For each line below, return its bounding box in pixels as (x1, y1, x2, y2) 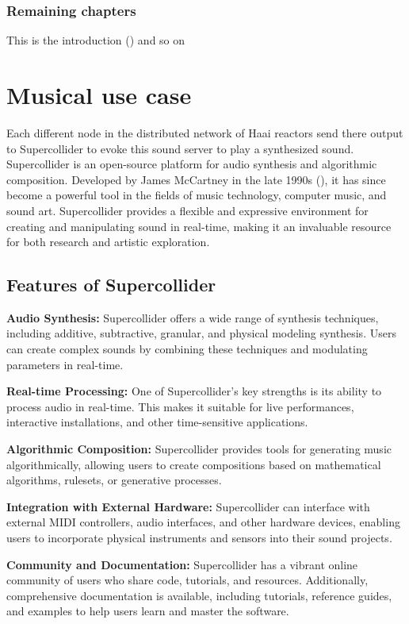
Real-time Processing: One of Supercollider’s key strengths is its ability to (6, 383, 382, 399)
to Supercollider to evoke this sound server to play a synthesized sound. (6, 140, 354, 156)
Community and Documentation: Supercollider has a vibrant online (6, 556, 358, 572)
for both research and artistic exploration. (6, 233, 210, 250)
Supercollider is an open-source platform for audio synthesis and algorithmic (6, 156, 377, 172)
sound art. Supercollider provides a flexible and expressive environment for (6, 202, 369, 218)
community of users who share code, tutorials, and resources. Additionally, (6, 572, 369, 588)
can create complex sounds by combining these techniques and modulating (6, 341, 368, 357)
